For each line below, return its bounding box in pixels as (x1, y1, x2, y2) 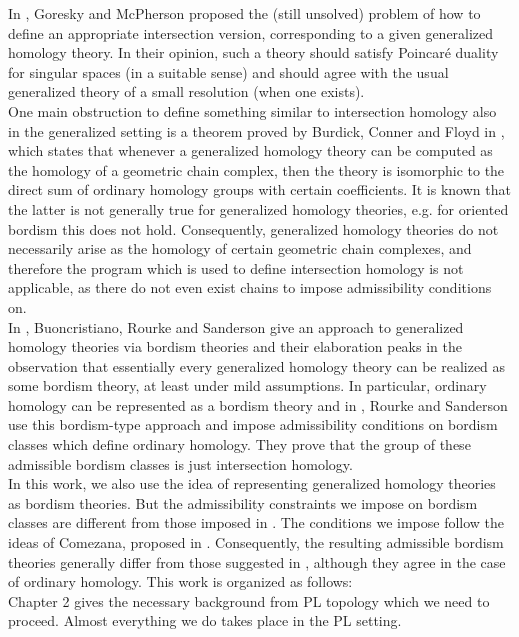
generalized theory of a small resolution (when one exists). (8, 81, 365, 102)
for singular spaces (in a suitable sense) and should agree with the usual (8, 61, 449, 82)
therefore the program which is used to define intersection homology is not (8, 257, 464, 278)
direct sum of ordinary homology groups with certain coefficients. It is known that (8, 179, 511, 200)
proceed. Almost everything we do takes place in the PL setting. (8, 610, 402, 631)
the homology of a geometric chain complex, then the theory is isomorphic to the (8, 159, 505, 180)
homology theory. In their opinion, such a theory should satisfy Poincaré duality (8, 42, 499, 63)
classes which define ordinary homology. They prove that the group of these (8, 434, 471, 455)
